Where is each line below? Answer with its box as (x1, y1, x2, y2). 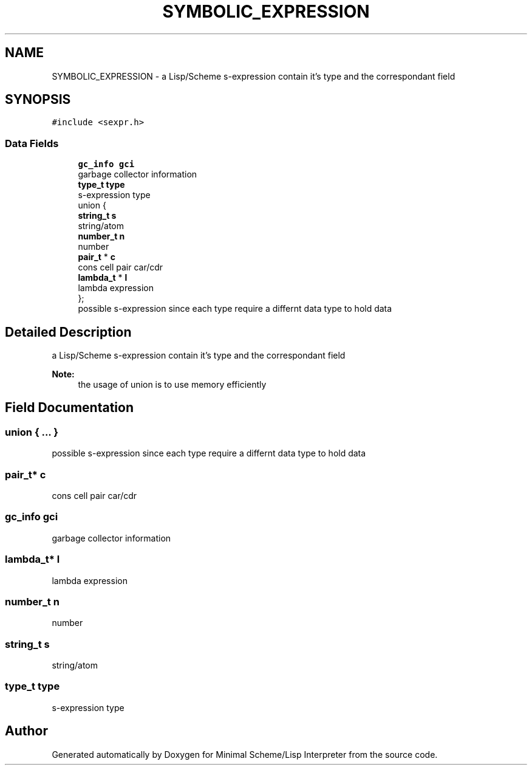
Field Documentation (5, 400, 134, 416)
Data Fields (5, 137, 59, 150)
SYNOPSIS (5, 92, 71, 108)
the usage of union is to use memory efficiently (78, 379, 267, 390)
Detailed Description (5, 324, 132, 340)
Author (5, 723, 48, 739)
